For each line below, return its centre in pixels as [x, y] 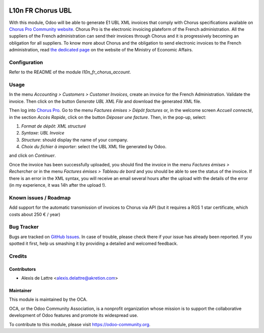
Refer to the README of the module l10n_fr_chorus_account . [70, 72]
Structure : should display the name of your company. [75, 140]
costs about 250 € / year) [35, 214]
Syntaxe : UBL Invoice [43, 133]
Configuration [26, 62]
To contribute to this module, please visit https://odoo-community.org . [80, 324]
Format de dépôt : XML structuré [54, 126]
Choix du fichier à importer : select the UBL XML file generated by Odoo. [94, 147]
